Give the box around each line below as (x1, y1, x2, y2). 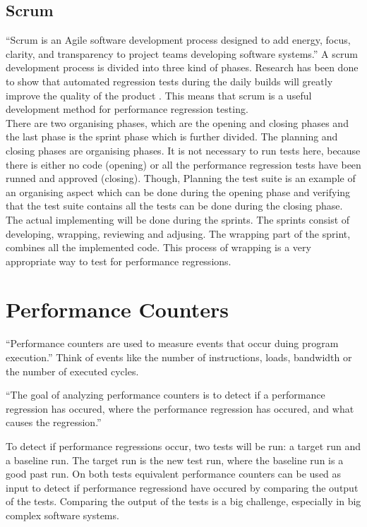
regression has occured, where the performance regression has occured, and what (6, 401, 354, 416)
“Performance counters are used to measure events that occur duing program (6, 336, 339, 351)
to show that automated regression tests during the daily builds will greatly (6, 73, 333, 88)
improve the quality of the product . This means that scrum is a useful (6, 87, 312, 102)
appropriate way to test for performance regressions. (6, 253, 231, 268)
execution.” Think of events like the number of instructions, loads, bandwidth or (6, 350, 352, 365)
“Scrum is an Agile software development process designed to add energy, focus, (6, 32, 351, 47)
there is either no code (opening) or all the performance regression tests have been (6, 157, 361, 171)
